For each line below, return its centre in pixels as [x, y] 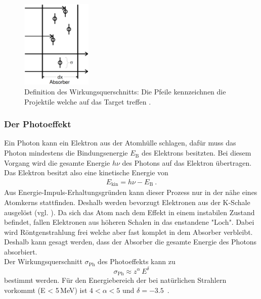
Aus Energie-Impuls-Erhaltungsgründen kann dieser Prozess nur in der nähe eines [131, 192]
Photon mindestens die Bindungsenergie [66, 153]
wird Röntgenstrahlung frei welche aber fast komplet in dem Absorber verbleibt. [128, 232]
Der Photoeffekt [38, 124]
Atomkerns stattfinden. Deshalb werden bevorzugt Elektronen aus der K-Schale [127, 202]
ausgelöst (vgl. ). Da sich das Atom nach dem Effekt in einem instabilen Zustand [129, 212]
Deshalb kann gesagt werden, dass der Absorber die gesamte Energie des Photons [130, 242]
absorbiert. [21, 251]
